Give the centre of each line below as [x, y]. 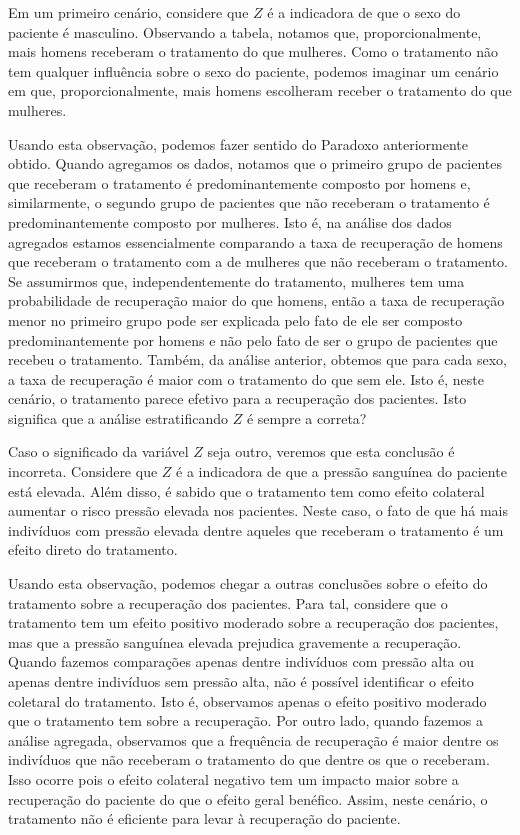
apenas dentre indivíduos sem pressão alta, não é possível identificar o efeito [241, 681]
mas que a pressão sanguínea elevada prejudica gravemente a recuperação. [235, 641]
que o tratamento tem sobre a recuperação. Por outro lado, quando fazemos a [246, 720]
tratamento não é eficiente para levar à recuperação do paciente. [204, 818]
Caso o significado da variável [98, 451]
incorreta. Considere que [83, 471]
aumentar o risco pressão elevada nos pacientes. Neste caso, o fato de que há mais [258, 510]
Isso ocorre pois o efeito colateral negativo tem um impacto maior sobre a [233, 778]
